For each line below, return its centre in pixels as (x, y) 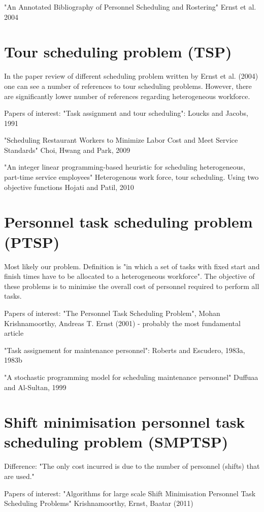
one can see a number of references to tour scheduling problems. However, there (128, 86)
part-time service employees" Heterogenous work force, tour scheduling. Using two (131, 177)
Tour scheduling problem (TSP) (118, 52)
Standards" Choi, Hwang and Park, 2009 (67, 150)
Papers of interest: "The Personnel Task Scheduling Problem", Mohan (112, 313)
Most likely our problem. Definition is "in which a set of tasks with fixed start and (132, 266)
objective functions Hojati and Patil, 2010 (69, 187)
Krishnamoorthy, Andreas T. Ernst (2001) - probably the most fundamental (122, 323)
